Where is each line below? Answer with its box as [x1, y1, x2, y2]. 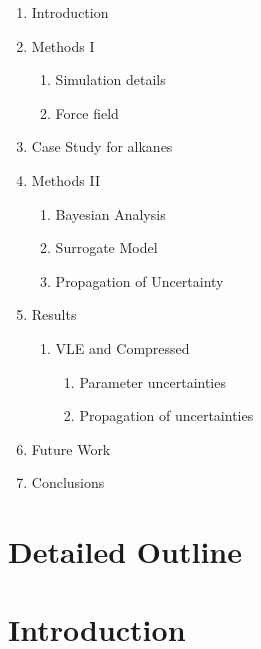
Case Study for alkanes [31, 136, 173, 157]
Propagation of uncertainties [79, 405, 254, 426]
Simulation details [55, 69, 166, 90]
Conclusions [31, 472, 105, 493]
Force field [55, 102, 119, 123]
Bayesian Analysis [55, 203, 166, 224]
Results [31, 304, 77, 325]
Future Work [31, 438, 111, 459]
